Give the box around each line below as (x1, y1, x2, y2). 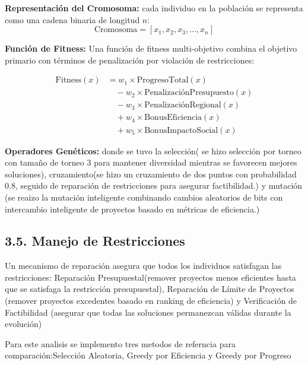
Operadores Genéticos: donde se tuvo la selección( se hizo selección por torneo (5, 144, 301, 157)
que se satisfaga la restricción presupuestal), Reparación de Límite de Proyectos (5, 283, 294, 295)
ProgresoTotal (136, 76, 189, 85)
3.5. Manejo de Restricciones (5, 231, 185, 250)
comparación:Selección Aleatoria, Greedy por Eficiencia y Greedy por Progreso (5, 349, 291, 361)
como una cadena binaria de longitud (5, 13, 140, 26)
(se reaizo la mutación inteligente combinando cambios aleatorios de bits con (5, 191, 283, 203)
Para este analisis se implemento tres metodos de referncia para (5, 337, 236, 350)
